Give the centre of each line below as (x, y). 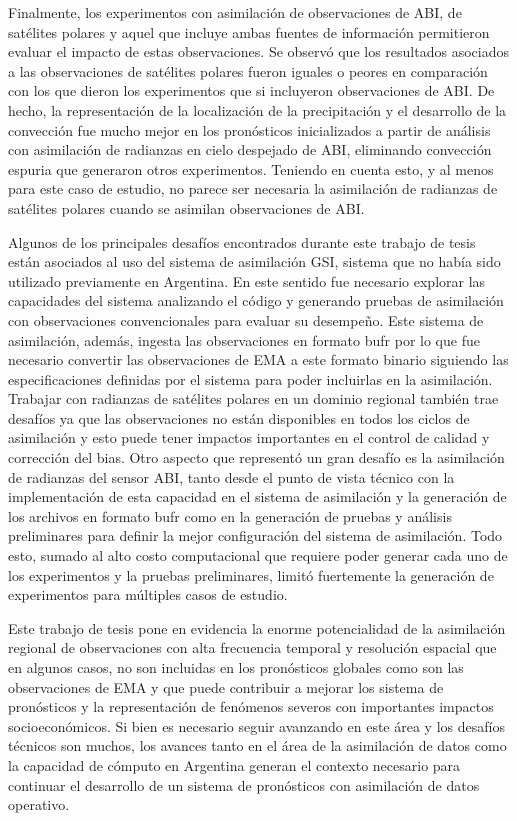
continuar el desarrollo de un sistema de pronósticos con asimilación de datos (244, 784)
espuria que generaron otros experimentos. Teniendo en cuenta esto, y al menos (251, 168)
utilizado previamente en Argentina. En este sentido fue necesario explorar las (247, 280)
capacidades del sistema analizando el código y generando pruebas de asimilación (256, 300)
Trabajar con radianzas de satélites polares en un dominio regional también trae (253, 398)
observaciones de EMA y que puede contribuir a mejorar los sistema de (226, 686)
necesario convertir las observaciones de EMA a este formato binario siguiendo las (258, 359)
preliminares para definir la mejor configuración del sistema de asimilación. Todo (255, 535)
